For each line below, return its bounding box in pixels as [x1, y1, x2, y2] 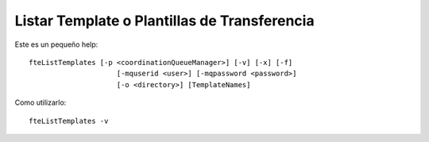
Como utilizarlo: [14, 98, 67, 107]
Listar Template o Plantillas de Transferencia [14, 12, 315, 29]
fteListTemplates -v [29, 116, 109, 125]
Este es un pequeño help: [14, 40, 99, 49]
